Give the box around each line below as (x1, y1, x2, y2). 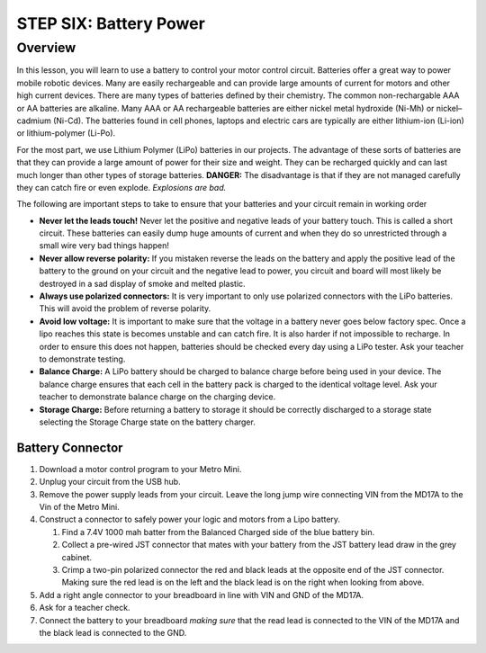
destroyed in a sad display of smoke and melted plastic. (39, 278, 247, 289)
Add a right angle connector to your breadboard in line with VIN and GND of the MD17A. (39, 589, 364, 600)
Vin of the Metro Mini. (39, 502, 121, 513)
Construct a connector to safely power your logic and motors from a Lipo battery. (39, 514, 341, 525)
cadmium (16, 115, 51, 126)
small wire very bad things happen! (39, 240, 170, 251)
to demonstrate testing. (39, 353, 126, 364)
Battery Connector (16, 440, 123, 455)
